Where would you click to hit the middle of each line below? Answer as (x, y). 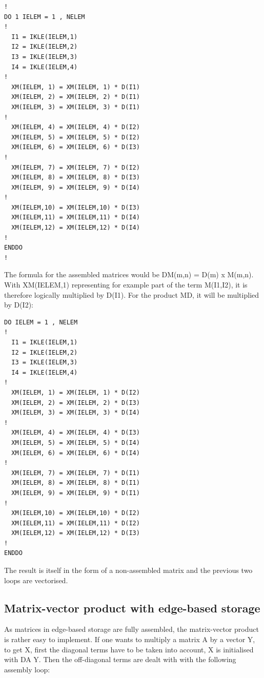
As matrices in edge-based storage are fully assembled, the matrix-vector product (131, 629)
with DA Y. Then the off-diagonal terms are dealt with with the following (120, 659)
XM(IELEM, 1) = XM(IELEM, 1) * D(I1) (76, 87)
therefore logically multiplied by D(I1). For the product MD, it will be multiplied (132, 294)
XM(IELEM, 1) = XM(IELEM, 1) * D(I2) (76, 392)
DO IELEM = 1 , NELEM (41, 322)
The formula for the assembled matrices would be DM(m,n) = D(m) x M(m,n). (129, 274)
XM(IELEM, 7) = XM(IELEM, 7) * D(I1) (76, 473)
